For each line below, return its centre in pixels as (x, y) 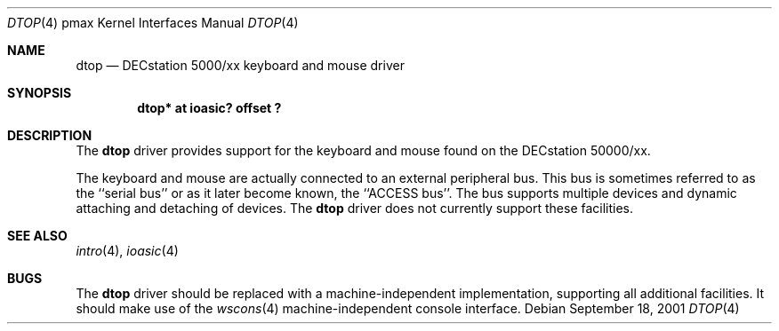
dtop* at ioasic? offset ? (209, 108)
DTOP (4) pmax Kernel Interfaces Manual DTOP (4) (153, 23)
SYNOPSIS (40, 93)
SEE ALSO (37, 236)
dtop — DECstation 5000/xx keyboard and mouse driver (240, 65)
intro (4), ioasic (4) (127, 251)
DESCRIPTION (50, 135)
